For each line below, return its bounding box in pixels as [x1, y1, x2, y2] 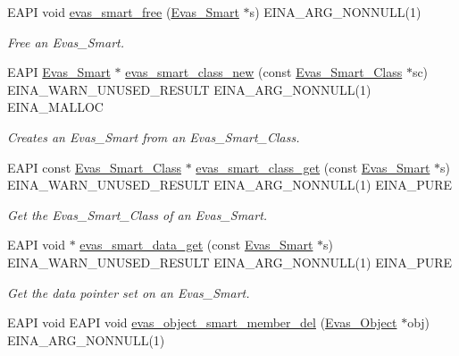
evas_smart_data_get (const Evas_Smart [79, 235, 313, 254]
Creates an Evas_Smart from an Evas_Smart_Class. [7, 127, 300, 146]
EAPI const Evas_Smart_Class [7, 157, 181, 176]
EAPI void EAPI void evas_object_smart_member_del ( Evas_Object [7, 313, 397, 332]
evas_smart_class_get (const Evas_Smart [196, 157, 430, 176]
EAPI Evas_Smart [7, 63, 111, 81]
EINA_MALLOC [7, 97, 104, 116]
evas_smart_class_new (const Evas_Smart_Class [125, 63, 403, 81]
